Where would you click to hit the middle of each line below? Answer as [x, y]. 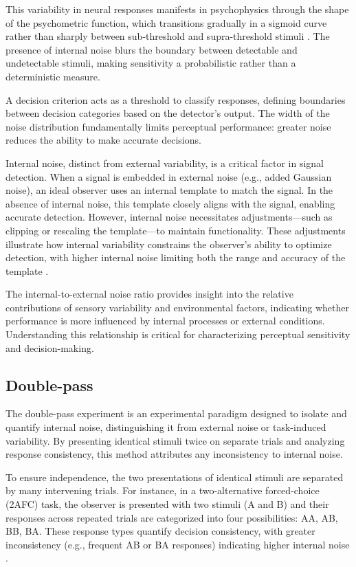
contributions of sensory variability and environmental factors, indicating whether [177, 307]
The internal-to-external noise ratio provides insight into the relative [149, 294]
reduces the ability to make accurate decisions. [103, 140]
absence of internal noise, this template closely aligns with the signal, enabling [170, 203]
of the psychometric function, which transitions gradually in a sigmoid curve [166, 22]
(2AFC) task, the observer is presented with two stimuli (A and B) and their [167, 504]
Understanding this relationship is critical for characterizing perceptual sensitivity [178, 334]
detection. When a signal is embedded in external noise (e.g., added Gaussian [169, 176]
